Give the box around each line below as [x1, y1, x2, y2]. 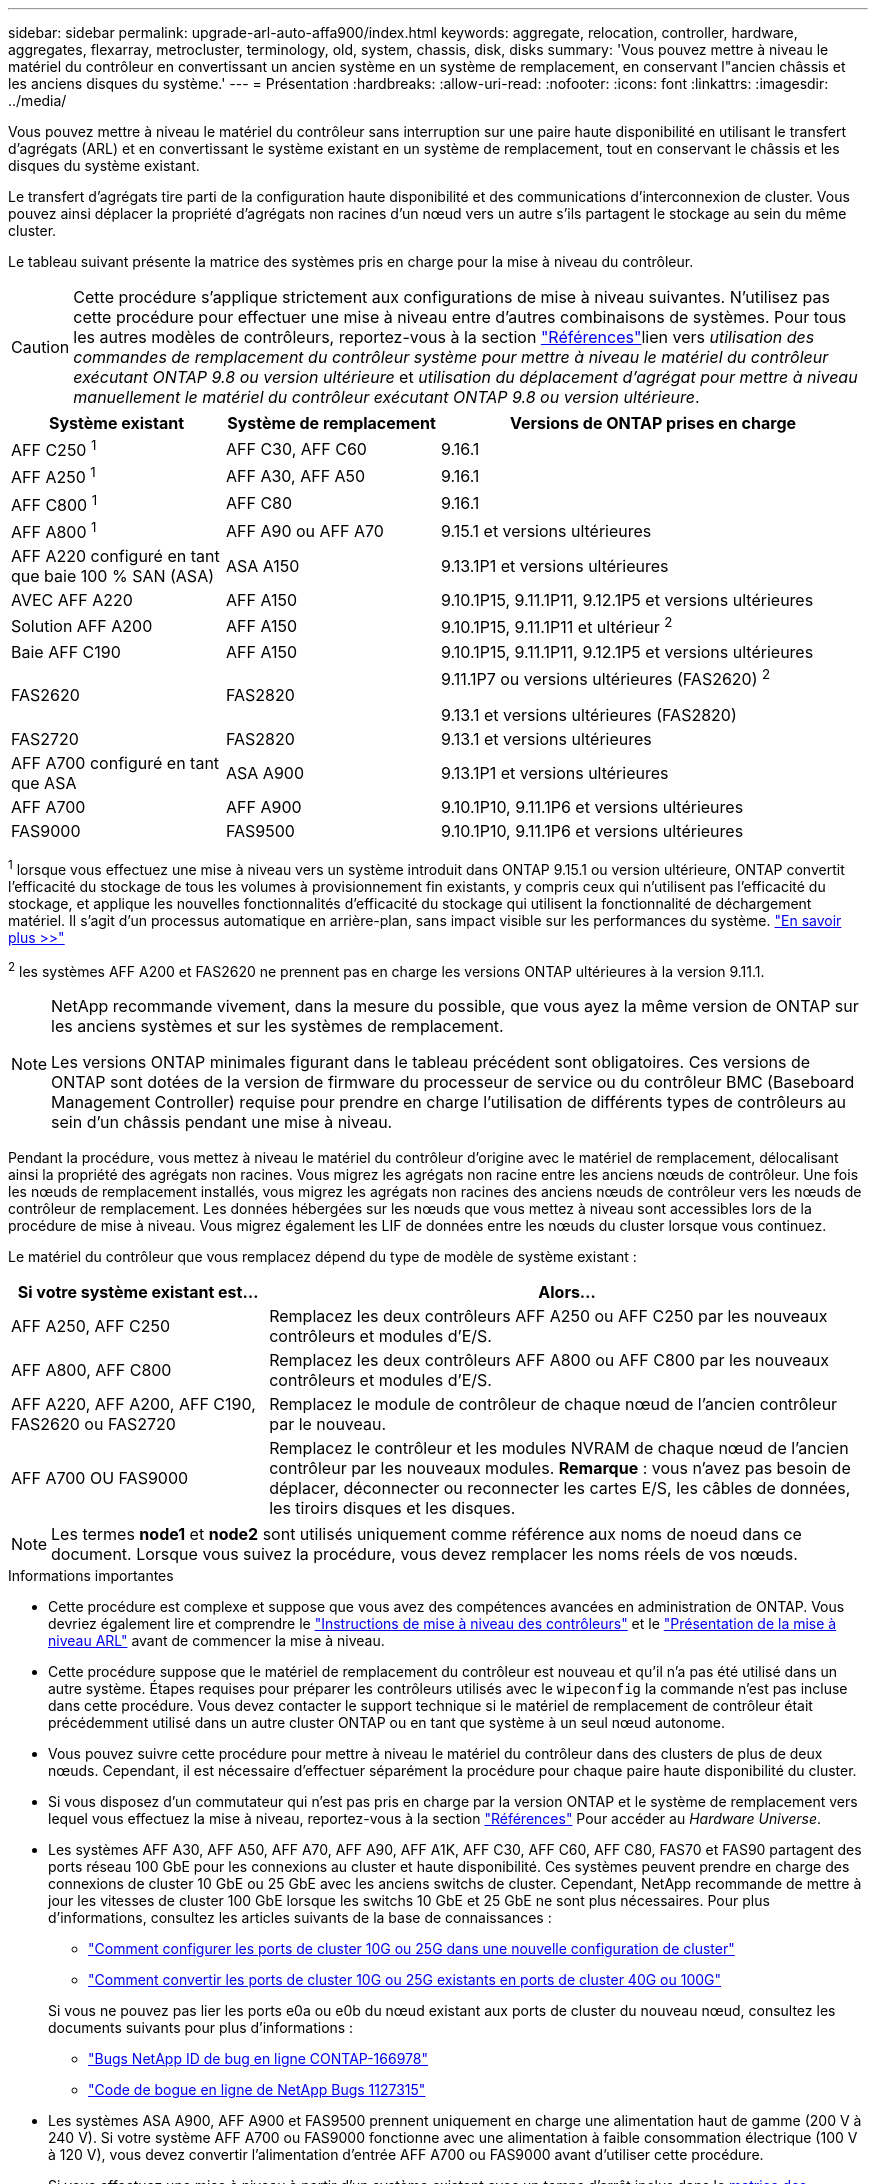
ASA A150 [226, 556, 300, 577]
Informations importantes [8, 1567, 174, 1585]
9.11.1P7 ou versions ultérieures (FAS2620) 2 [441, 665, 771, 689]
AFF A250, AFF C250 [11, 1316, 170, 1337]
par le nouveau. [269, 1414, 387, 1435]
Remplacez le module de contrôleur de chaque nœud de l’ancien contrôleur [269, 1394, 838, 1415]
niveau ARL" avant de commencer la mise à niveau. [48, 1632, 385, 1650]
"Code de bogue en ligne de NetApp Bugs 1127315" [88, 2081, 426, 2099]
